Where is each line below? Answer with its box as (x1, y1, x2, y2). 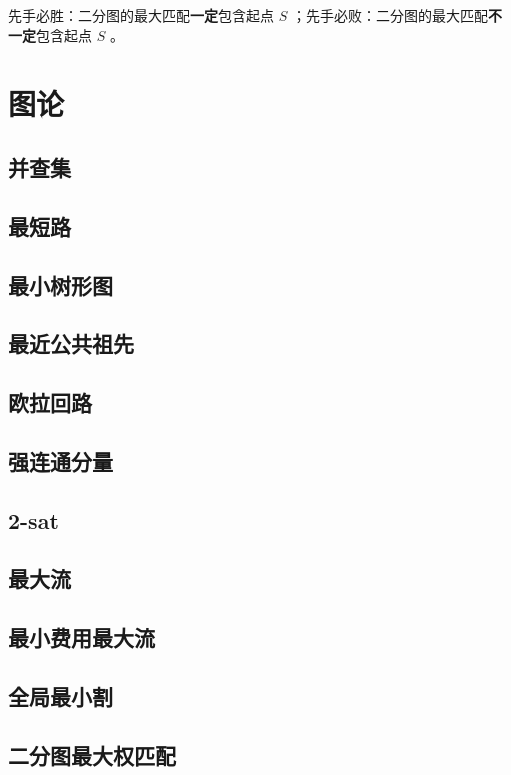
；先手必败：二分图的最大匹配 (291, 5, 488, 25)
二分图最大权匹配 (8, 739, 176, 770)
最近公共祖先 (8, 328, 134, 359)
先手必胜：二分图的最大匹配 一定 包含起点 (8, 5, 274, 25)
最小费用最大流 (8, 622, 155, 653)
